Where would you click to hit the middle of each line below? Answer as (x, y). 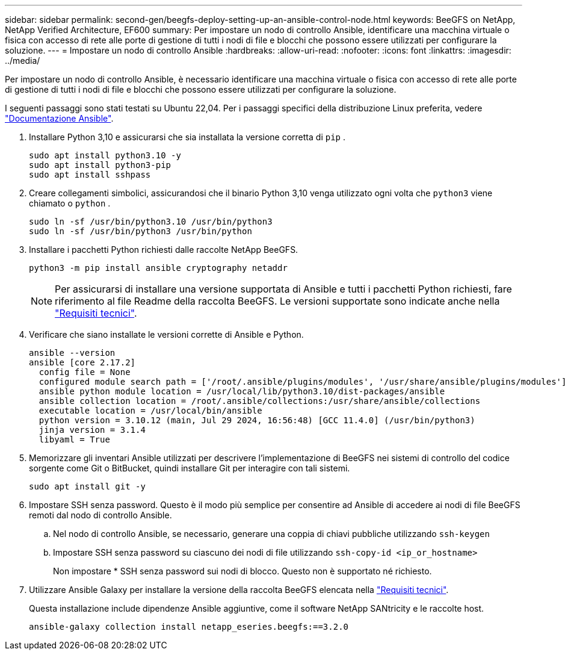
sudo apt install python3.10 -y (105, 155)
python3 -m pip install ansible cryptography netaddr (158, 268)
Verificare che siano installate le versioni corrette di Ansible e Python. (166, 334)
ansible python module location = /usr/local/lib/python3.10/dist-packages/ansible (242, 391)
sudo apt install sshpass (90, 175)
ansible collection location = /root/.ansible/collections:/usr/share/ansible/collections (260, 401)
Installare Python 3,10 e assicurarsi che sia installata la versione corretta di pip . (187, 137)
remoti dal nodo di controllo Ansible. (100, 515)
